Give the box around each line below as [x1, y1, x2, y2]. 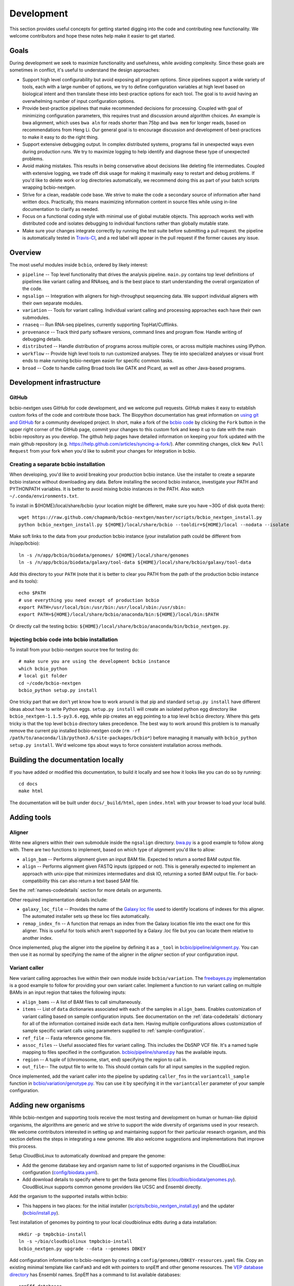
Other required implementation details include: [9, 897, 108, 903]
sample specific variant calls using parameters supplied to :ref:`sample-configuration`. [22, 1028, 205, 1034]
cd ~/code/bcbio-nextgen [18, 680, 81, 686]
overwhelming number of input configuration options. [22, 98, 135, 104]
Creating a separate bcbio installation [9, 460, 105, 468]
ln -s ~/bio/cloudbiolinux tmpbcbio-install [18, 1239, 133, 1244]
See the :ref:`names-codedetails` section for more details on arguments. [9, 887, 163, 894]
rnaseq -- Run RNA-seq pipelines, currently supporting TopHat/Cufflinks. [22, 321, 179, 328]
